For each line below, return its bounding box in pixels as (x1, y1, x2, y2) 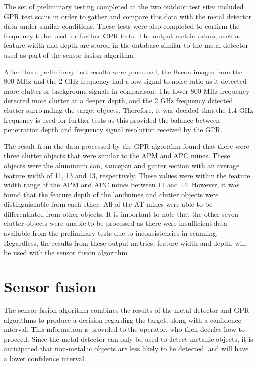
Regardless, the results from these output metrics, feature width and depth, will (4, 237, 246, 248)
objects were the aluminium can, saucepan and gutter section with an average (4, 160, 240, 170)
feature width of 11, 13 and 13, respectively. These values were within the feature (4, 170, 250, 180)
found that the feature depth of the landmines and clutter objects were (4, 189, 219, 199)
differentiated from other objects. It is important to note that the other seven (4, 208, 239, 219)
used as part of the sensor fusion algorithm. (4, 49, 135, 60)
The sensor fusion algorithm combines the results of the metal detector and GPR (4, 304, 250, 315)
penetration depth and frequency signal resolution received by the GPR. (4, 124, 222, 135)
